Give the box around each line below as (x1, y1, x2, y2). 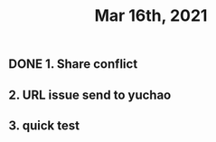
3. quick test (8, 118, 80, 133)
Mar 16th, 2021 (94, 5, 208, 26)
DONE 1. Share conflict (8, 56, 138, 72)
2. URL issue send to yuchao (8, 87, 172, 102)
